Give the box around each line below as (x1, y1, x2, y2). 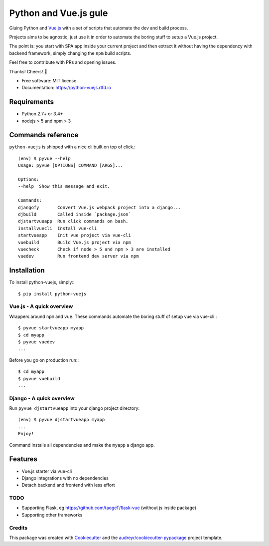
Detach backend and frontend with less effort (21, 482, 115, 488)
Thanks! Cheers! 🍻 (9, 68, 47, 74)
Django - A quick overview (9, 395, 75, 402)
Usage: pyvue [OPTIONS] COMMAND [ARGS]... (18, 163, 124, 168)
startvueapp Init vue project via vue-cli (18, 233, 132, 238)
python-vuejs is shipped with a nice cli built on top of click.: (9, 144, 135, 150)
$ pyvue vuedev (18, 339, 55, 344)
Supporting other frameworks (21, 512, 83, 518)
